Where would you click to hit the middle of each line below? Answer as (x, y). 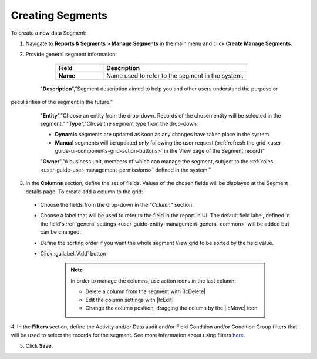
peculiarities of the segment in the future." (62, 102)
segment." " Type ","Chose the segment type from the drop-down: (119, 123)
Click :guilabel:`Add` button (73, 253)
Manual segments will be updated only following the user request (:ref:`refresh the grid (160, 142)
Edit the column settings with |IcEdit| (130, 300)
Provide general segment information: (71, 54)
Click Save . (39, 346)
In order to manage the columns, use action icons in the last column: (153, 281)
